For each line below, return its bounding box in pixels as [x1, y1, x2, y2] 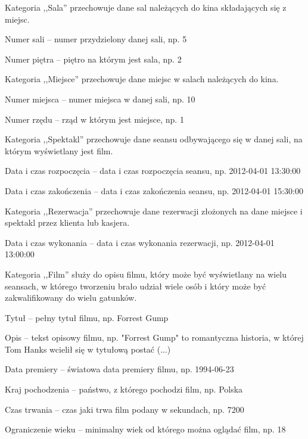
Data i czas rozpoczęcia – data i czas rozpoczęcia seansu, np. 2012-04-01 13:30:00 [5, 164, 301, 177]
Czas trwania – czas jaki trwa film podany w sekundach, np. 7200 [5, 403, 244, 415]
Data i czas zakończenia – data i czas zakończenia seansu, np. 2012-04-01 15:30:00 [5, 184, 303, 197]
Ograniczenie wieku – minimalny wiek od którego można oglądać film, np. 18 [5, 423, 286, 435]
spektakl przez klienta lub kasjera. [5, 216, 130, 229]
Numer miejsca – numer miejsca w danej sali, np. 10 [5, 92, 195, 105]
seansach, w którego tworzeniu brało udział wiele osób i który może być [5, 279, 266, 292]
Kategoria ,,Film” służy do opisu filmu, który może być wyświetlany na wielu [5, 267, 287, 280]
